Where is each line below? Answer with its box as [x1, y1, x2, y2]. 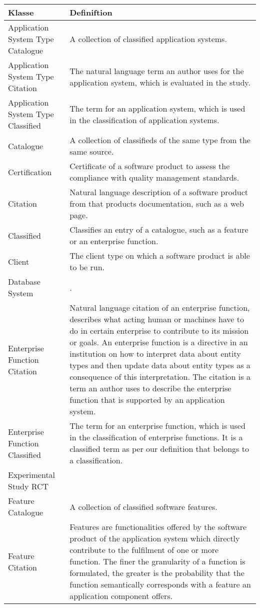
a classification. [69, 454, 123, 466]
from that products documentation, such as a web [69, 198, 244, 209]
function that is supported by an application [69, 394, 225, 405]
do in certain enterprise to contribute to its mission [69, 325, 249, 336]
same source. [69, 146, 114, 157]
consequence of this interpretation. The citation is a [69, 371, 250, 382]
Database [8, 276, 40, 287]
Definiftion [69, 7, 112, 18]
